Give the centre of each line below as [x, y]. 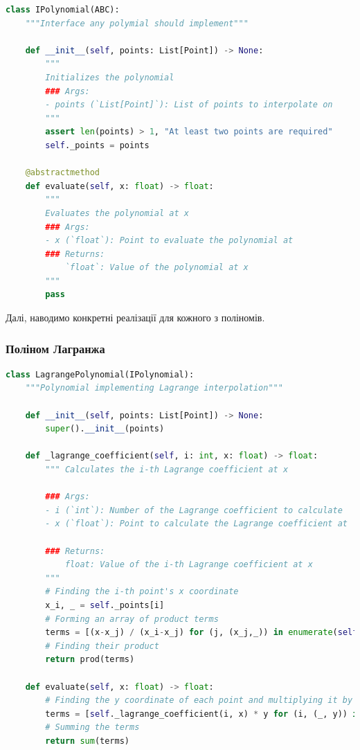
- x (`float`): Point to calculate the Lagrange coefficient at [196, 524]
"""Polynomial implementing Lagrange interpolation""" [154, 388]
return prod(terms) [90, 660]
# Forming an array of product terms [132, 619]
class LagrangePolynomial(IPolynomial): [100, 374]
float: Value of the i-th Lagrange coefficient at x [189, 565]
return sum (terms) [88, 741]
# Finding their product [102, 646]
